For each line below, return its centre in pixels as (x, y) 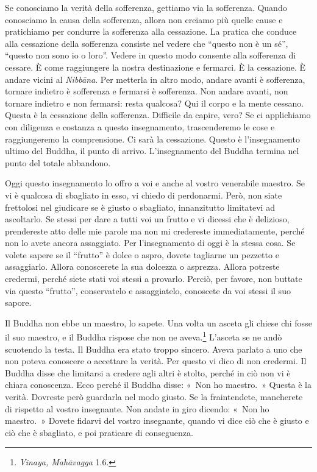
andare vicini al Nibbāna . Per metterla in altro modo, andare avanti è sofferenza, (155, 79)
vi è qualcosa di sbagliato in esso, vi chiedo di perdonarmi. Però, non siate (144, 195)
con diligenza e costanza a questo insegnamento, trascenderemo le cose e (140, 126)
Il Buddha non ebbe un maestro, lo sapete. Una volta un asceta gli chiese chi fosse (158, 322)
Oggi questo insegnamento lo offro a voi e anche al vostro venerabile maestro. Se (155, 183)
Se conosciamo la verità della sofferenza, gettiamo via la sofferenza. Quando (146, 7)
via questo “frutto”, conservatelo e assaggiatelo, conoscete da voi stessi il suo (148, 290)
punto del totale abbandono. (58, 162)
